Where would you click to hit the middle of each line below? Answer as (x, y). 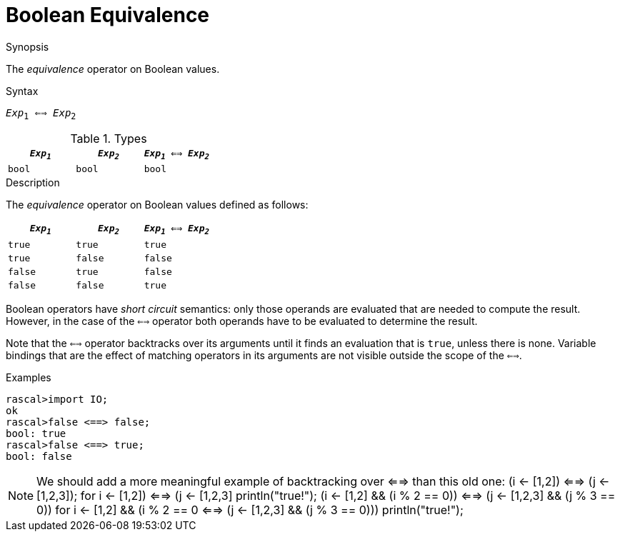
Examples (29, 377)
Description (33, 183)
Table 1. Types (109, 138)
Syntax (22, 91)
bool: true (36, 433)
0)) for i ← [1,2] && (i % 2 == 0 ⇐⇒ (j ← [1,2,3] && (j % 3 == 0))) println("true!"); (250, 510)
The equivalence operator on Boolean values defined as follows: (157, 205)
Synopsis (27, 46)
